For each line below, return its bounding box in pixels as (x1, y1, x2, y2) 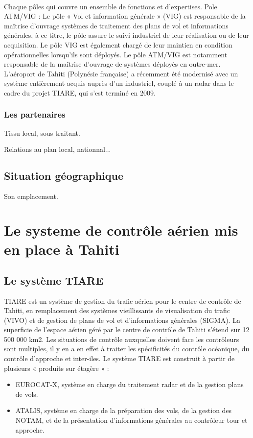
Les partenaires (4, 108, 66, 121)
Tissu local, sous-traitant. (4, 127, 80, 138)
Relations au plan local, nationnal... (4, 144, 111, 154)
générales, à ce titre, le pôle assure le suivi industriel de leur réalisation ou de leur (4, 30, 249, 40)
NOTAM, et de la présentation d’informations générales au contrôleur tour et (15, 415, 248, 425)
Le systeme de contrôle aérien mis (4, 219, 238, 240)
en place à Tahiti (4, 239, 119, 259)
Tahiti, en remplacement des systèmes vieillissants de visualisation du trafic (4, 305, 230, 316)
